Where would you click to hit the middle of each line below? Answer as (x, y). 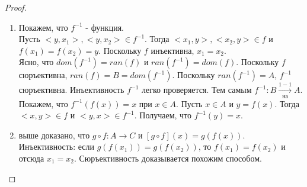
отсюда (31, 158)
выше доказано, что (54, 135)
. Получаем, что (163, 115)
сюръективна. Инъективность (71, 90)
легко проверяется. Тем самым (196, 90)
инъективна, (172, 50)
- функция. (105, 27)
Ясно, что (36, 62)
